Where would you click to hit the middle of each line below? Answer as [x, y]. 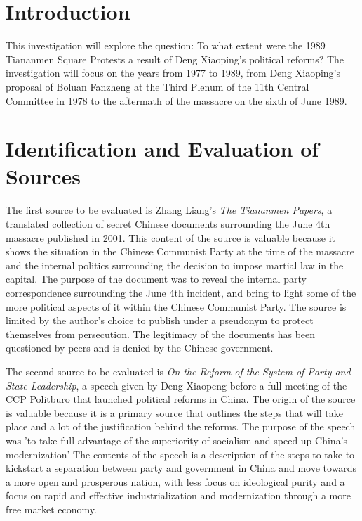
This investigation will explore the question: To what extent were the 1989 [166, 45]
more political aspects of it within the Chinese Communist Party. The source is [176, 306]
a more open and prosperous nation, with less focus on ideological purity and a [175, 481]
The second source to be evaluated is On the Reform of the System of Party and [178, 371]
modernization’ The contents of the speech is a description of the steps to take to [180, 454]
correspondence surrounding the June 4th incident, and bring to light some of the [181, 292]
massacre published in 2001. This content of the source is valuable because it [170, 237]
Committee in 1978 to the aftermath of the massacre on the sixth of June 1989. [176, 100]
